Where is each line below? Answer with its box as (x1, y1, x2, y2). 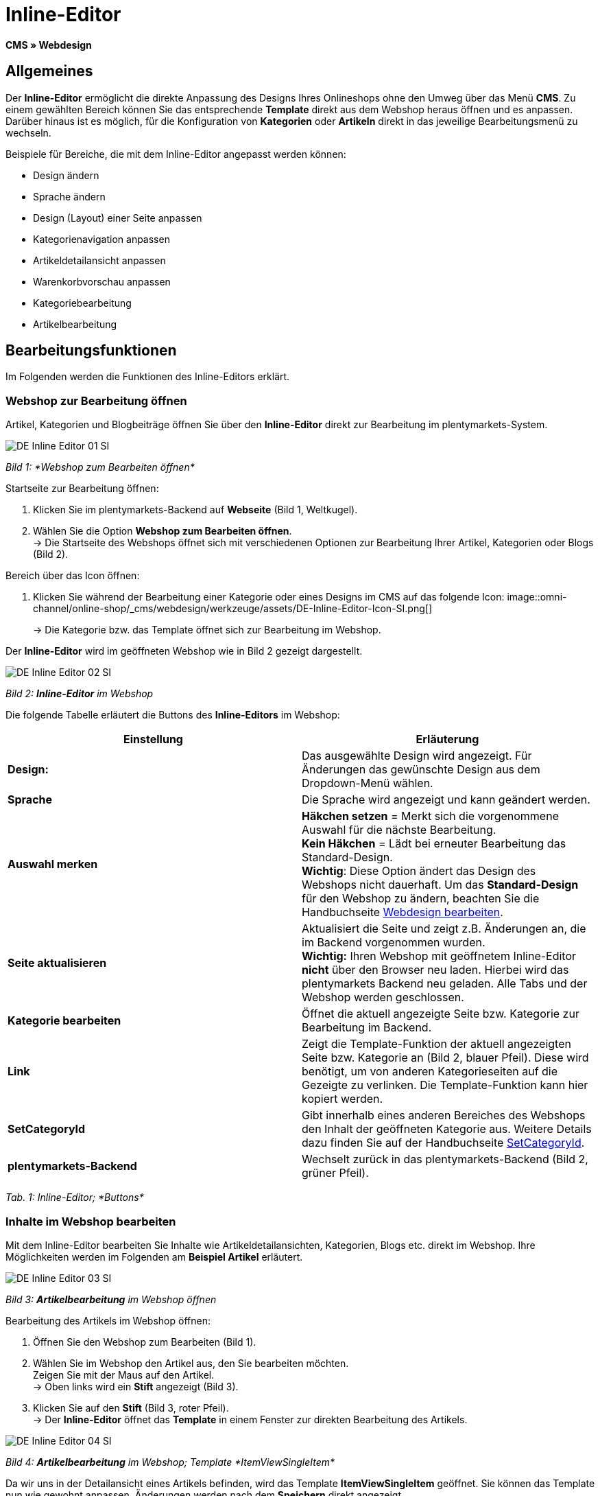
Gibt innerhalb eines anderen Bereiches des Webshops (302, 1108, 586, 1123)
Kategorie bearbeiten (8, 1014, 121, 1028)
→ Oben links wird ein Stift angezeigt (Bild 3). (33, 1380, 239, 1392)
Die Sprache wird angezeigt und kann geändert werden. (302, 793, 590, 807)
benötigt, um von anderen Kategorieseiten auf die (302, 1064, 558, 1079)
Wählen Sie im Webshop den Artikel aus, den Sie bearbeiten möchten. (33, 1357, 349, 1369)
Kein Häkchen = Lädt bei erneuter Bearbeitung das (302, 837, 566, 851)
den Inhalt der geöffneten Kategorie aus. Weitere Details (302, 1122, 592, 1136)
